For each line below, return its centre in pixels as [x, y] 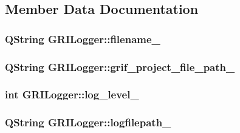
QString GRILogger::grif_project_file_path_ [120, 66]
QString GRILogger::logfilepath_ [88, 122]
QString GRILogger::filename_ [83, 39]
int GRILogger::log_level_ [72, 94]
